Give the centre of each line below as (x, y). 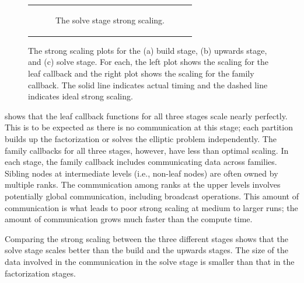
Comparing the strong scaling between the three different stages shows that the (146, 238)
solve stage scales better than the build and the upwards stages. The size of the (146, 250)
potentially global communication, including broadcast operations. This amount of (152, 196)
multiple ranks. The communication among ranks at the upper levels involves (143, 184)
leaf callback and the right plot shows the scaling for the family (141, 73)
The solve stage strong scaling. (110, 20)
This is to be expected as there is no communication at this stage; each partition (149, 127)
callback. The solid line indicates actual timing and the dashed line (148, 84)
